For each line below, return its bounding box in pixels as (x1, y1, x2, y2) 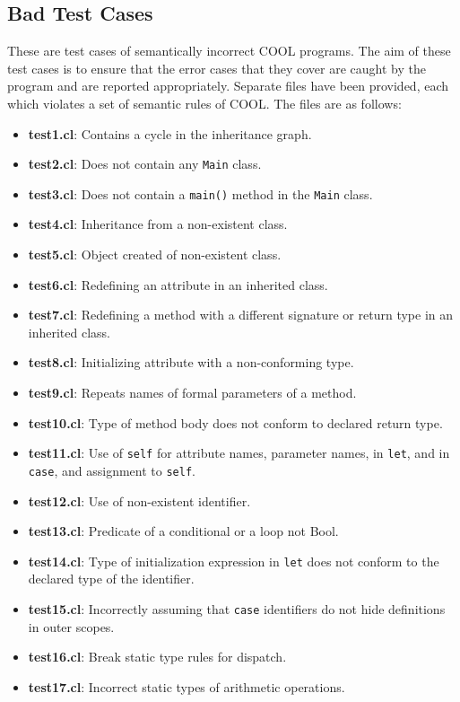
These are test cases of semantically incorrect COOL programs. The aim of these (7, 41, 451, 60)
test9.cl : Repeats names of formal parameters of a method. (28, 383, 357, 402)
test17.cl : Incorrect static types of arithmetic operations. (28, 677, 345, 696)
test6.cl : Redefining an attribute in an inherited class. (28, 275, 328, 294)
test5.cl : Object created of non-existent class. (28, 245, 282, 264)
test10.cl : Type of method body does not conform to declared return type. (28, 413, 443, 432)
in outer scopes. (28, 617, 115, 636)
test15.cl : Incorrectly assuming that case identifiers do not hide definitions (28, 599, 446, 618)
